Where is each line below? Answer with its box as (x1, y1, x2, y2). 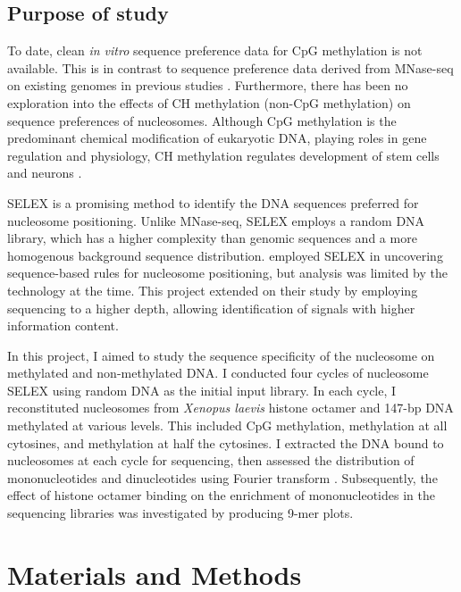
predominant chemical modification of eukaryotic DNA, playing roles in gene (7, 129, 427, 147)
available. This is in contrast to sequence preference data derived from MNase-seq (7, 58, 454, 77)
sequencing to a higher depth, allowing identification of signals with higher (7, 298, 415, 317)
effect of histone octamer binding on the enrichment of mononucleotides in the (7, 486, 435, 504)
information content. (7, 316, 119, 335)
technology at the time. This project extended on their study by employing (7, 280, 418, 299)
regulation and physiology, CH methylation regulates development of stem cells (7, 146, 440, 164)
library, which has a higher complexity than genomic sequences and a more (7, 229, 417, 247)
